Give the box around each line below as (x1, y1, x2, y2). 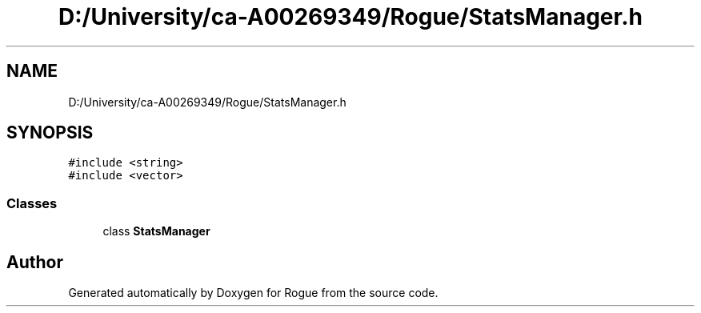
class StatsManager (102, 224, 210, 239)
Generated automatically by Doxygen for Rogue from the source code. (68, 286, 439, 300)
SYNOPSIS (6, 122, 94, 143)
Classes (6, 195, 58, 211)
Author (6, 251, 63, 272)
